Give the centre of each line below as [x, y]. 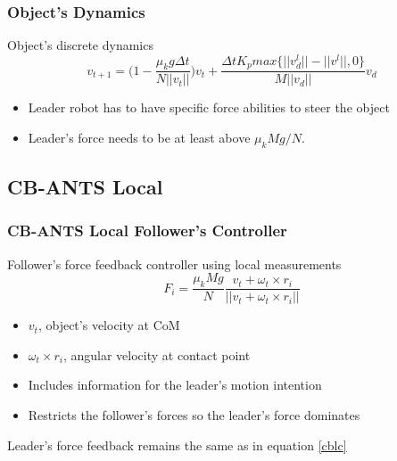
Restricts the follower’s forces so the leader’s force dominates [194, 414]
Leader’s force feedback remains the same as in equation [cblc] [177, 445]
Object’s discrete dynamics [80, 45]
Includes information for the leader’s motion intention [175, 385]
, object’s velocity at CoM [109, 325]
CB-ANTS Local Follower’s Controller [147, 230]
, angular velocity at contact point [157, 354]
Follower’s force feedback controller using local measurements [174, 263]
